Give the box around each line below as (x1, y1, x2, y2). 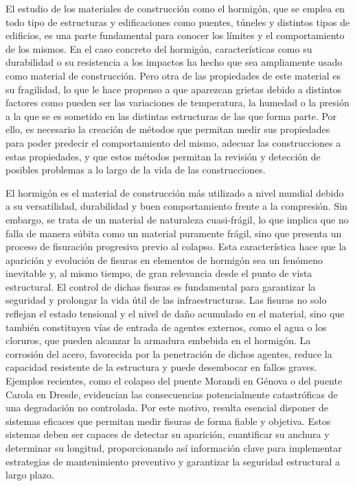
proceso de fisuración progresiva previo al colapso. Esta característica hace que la (5, 239, 347, 254)
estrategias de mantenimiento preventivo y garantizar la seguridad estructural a (5, 454, 341, 468)
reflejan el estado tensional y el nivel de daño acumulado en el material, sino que (5, 306, 345, 321)
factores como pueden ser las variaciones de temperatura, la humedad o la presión (5, 95, 350, 110)
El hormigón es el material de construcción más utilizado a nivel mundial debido (5, 185, 344, 199)
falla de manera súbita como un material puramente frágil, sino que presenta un (5, 226, 342, 240)
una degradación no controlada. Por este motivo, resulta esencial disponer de (5, 400, 329, 415)
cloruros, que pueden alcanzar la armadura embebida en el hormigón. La (5, 333, 311, 348)
